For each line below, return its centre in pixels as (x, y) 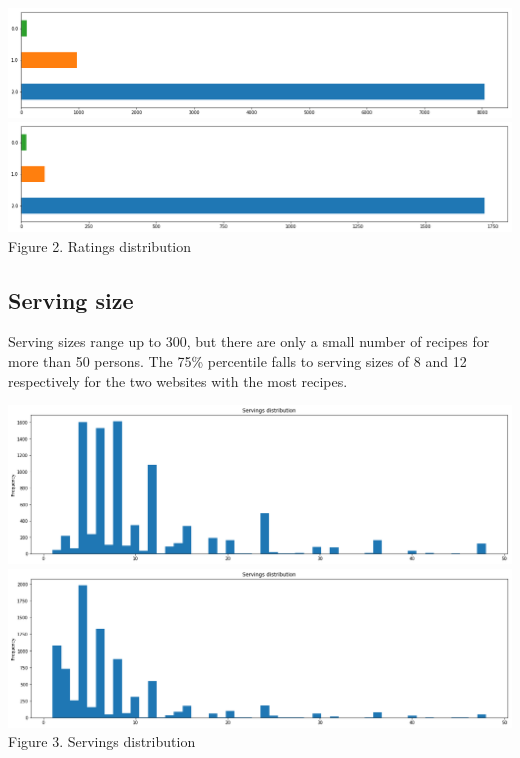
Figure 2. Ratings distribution (100, 245)
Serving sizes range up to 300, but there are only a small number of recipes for (249, 341)
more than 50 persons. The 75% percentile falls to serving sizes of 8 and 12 (237, 361)
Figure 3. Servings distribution (102, 741)
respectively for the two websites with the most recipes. (178, 380)
